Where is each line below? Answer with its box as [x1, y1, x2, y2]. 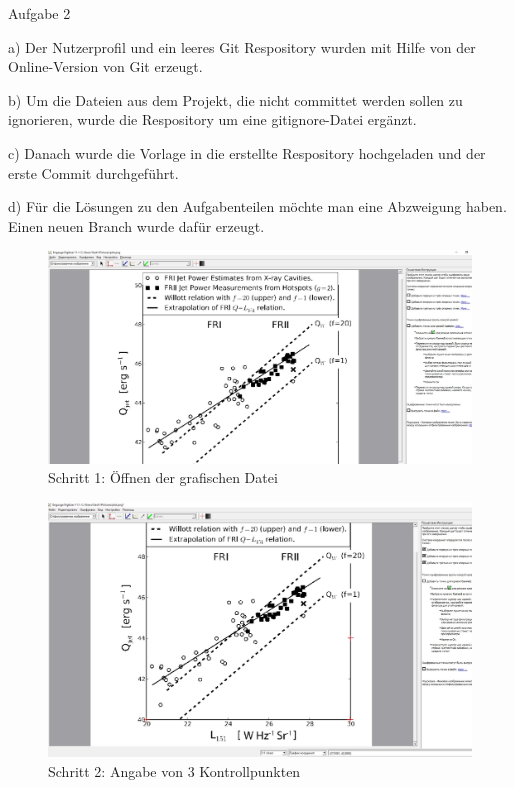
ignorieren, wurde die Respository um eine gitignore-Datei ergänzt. [8, 109, 417, 130]
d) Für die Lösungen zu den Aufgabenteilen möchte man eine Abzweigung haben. [8, 196, 507, 217]
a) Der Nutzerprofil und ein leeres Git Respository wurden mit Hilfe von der [8, 36, 476, 57]
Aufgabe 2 [8, 3, 71, 23]
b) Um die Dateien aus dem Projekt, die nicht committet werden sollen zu [8, 89, 463, 110]
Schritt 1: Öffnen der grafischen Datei [48, 467, 278, 488]
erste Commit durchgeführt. [8, 162, 179, 183]
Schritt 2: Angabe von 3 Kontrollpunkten [48, 760, 301, 781]
